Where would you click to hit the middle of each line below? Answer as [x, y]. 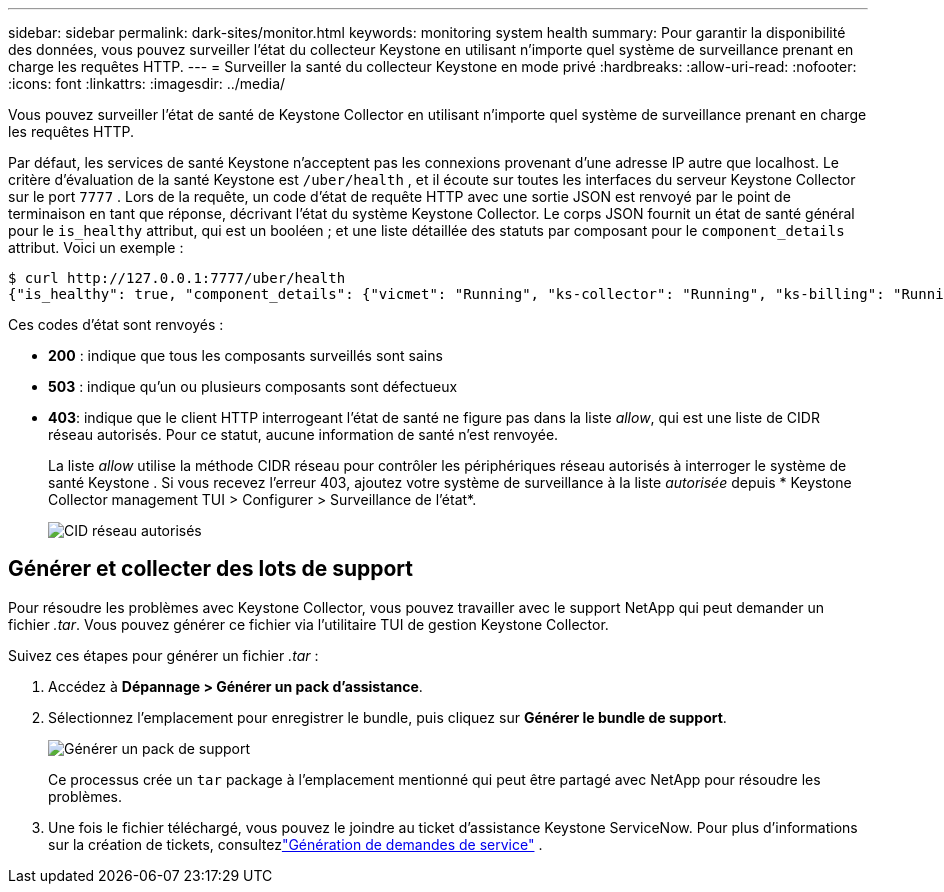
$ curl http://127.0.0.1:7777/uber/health [177, 278]
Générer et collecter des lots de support [210, 569]
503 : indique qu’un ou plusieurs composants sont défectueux [253, 386]
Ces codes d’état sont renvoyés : [116, 324]
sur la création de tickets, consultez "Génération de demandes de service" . [295, 844]
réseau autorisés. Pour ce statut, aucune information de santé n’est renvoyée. [303, 434]
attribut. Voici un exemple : [96, 247]
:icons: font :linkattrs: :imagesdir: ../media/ [147, 83]
